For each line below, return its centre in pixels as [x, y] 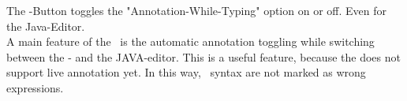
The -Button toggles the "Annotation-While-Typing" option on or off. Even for [196, 10]
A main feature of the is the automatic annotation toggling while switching [190, 41]
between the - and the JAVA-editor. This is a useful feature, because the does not [203, 56]
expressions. [35, 87]
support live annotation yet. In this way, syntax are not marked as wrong [186, 72]
